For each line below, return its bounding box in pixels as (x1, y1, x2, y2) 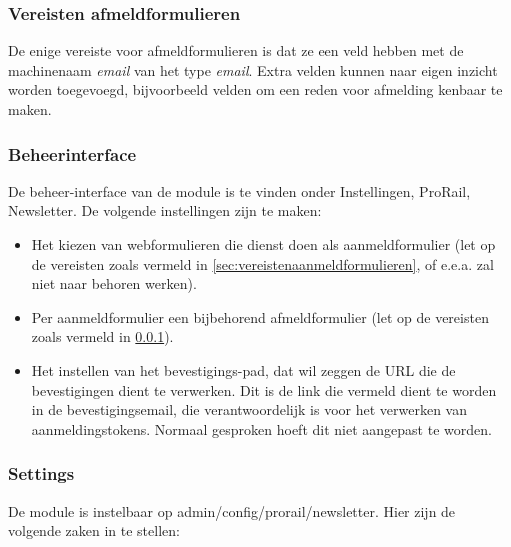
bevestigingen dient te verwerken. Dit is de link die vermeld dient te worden (31, 379, 497, 400)
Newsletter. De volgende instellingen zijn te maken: (8, 200, 322, 221)
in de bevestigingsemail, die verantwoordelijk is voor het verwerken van (31, 399, 467, 420)
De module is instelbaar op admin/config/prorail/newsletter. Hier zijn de (8, 500, 456, 521)
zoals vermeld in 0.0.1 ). (31, 326, 174, 347)
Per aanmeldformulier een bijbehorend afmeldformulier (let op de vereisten (31, 306, 489, 327)
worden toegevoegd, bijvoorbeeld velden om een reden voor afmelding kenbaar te (8, 79, 503, 100)
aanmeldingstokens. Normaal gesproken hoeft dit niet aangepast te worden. (31, 418, 492, 439)
